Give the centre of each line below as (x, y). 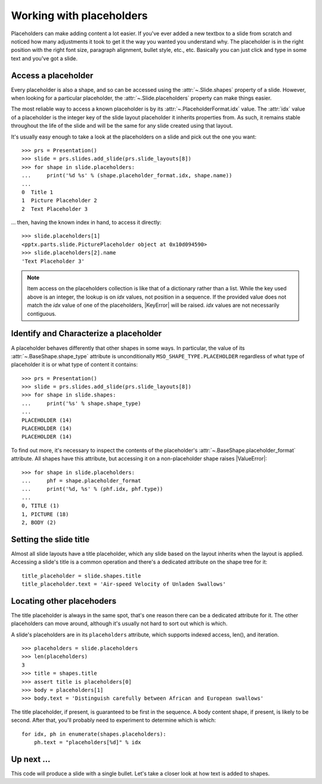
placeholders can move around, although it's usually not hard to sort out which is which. (119, 623)
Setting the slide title (50, 539)
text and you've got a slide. (44, 58)
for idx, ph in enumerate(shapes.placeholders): (94, 734)
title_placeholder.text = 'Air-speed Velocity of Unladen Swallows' (124, 584)
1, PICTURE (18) (45, 514)
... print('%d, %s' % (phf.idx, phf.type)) (92, 489)
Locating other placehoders (64, 601)
